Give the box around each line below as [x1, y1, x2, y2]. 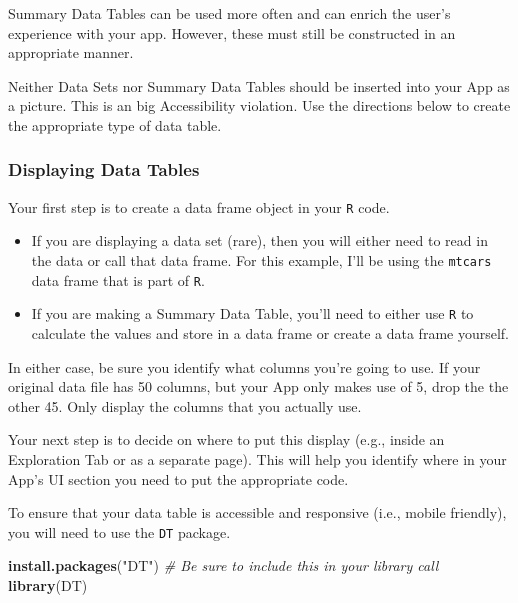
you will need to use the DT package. [8, 521, 231, 542]
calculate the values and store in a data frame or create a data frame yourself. [31, 323, 509, 343]
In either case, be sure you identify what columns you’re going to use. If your [8, 356, 481, 377]
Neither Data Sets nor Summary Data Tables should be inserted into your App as [8, 75, 510, 96]
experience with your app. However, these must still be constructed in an [8, 22, 456, 43]
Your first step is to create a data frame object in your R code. [8, 196, 390, 217]
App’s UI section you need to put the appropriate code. [8, 468, 349, 489]
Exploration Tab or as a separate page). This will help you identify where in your [8, 448, 507, 469]
